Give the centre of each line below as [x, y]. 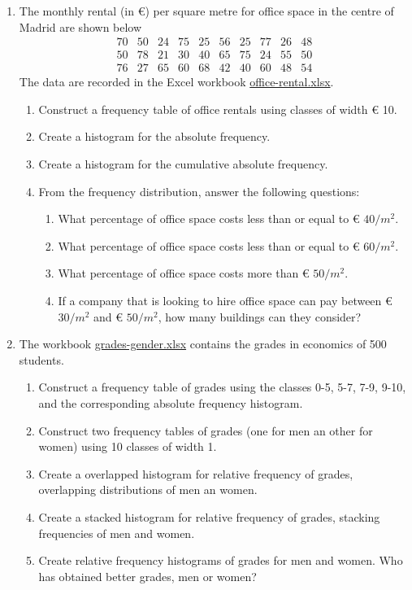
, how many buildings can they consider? [260, 316]
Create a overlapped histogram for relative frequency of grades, [196, 473]
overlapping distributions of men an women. [148, 489]
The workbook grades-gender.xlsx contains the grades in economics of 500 [203, 344]
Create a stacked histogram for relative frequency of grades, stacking [209, 516]
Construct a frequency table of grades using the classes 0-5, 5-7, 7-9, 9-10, [222, 387]
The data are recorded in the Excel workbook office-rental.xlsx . [176, 82]
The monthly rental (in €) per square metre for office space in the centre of [206, 11]
